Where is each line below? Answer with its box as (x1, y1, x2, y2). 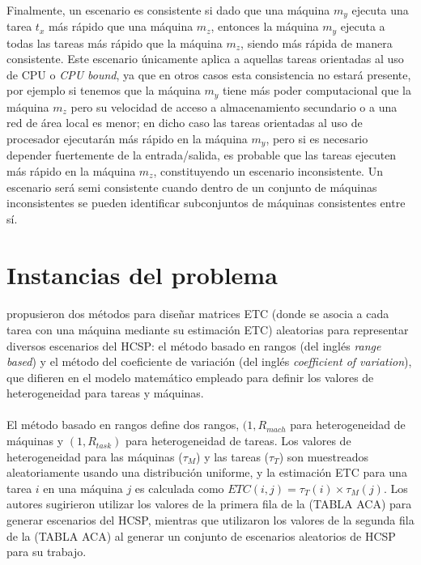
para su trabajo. (6, 543, 87, 560)
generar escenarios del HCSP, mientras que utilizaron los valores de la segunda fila (6, 512, 415, 529)
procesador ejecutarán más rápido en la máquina (6, 130, 248, 147)
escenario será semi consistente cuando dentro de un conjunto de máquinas (6, 178, 377, 195)
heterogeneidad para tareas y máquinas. (6, 384, 204, 401)
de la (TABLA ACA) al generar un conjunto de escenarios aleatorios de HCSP (6, 527, 396, 544)
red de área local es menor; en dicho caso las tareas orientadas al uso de (6, 114, 363, 131)
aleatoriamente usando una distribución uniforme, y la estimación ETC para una (6, 464, 407, 481)
